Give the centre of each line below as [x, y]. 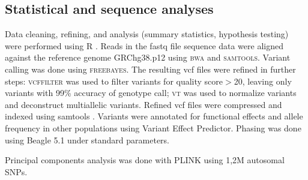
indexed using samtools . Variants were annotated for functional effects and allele [154, 116]
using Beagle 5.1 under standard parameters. [87, 139]
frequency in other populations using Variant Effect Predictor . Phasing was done [153, 127]
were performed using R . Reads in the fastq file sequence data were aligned [144, 45]
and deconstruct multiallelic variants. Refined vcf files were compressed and [143, 104]
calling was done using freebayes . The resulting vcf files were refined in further [150, 69]
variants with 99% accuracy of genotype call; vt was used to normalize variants [151, 93]
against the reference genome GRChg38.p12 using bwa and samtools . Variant [148, 57]
